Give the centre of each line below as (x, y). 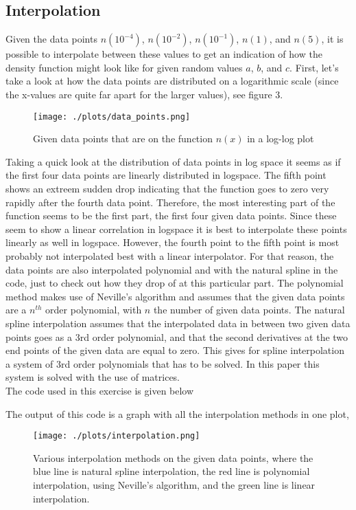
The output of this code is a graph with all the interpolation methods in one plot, (177, 413)
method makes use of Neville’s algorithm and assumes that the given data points (175, 296)
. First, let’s (314, 67)
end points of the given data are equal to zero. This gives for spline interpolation (175, 350)
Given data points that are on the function (123, 138)
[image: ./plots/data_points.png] (112, 117)
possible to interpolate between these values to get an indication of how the (164, 54)
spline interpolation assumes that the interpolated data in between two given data (178, 323)
